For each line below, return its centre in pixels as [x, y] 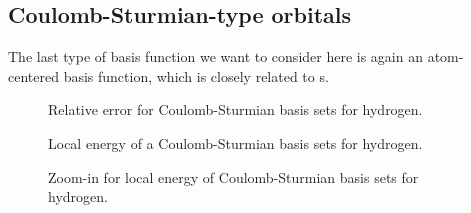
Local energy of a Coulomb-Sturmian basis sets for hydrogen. [235, 142]
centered [33, 75]
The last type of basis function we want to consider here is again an [215, 56]
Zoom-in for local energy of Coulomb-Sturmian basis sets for [233, 176]
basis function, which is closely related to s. [196, 75]
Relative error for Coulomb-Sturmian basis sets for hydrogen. [235, 109]
